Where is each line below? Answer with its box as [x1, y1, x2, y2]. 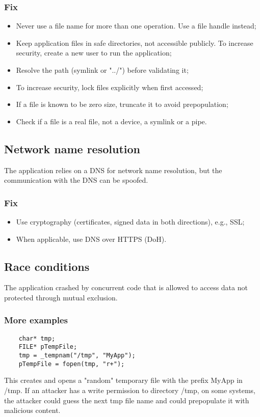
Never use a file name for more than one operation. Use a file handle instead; [16, 20, 256, 31]
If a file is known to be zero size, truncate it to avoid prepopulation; [16, 99, 228, 109]
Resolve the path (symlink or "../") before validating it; [16, 65, 189, 75]
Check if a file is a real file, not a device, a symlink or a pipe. [16, 116, 207, 126]
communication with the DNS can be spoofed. [4, 175, 148, 185]
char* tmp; [18, 335, 56, 342]
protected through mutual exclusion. [4, 292, 118, 302]
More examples [4, 314, 68, 326]
